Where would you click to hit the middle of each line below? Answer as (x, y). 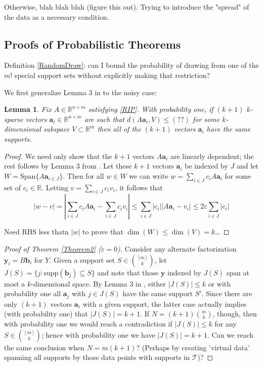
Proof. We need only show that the (58, 156)
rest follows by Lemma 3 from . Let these (68, 166)
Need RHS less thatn (36, 232)
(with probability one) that (46, 314)
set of (13, 187)
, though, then (235, 314)
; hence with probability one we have (98, 334)
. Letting (55, 187)
